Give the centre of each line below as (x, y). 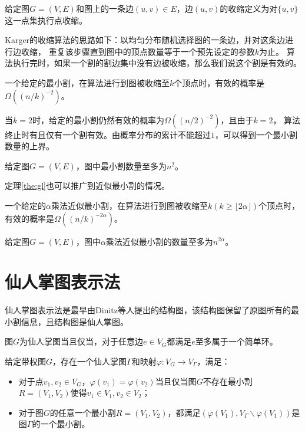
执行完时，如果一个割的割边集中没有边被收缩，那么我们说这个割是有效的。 (157, 63)
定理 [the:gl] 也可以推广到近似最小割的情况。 (87, 186)
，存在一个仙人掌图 (90, 361)
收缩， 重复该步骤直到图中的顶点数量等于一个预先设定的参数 (138, 51)
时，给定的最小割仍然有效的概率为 (98, 119)
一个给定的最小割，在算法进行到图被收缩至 (87, 82)
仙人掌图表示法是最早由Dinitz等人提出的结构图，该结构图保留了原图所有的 (148, 310)
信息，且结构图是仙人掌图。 (74, 321)
